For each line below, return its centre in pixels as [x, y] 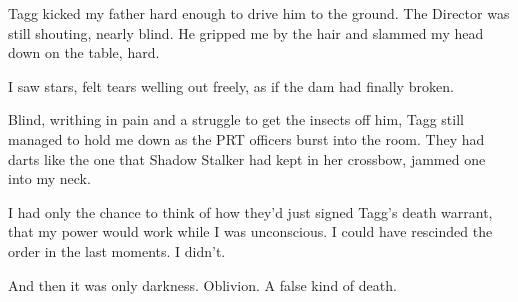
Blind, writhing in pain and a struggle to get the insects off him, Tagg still [236, 119]
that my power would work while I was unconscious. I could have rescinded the [250, 231]
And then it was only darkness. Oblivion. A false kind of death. [202, 284]
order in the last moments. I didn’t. [117, 250]
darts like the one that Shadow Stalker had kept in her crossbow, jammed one [247, 158]
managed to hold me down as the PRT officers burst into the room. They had [246, 138]
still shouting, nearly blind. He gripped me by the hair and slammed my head [246, 32]
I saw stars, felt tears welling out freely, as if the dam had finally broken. [231, 85]
